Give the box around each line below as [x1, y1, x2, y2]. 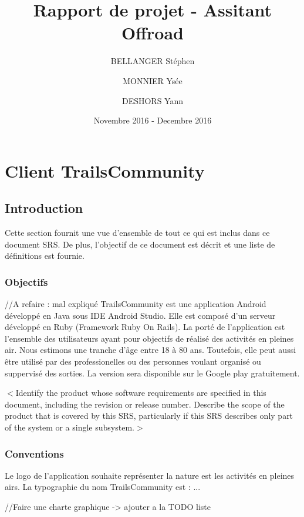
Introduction [5, 199, 83, 217]
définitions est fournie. [5, 249, 85, 262]
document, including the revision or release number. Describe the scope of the [5, 398, 285, 410]
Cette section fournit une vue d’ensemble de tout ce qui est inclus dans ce [5, 226, 270, 239]
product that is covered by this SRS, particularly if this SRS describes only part [5, 409, 293, 422]
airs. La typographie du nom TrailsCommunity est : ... [5, 481, 201, 493]
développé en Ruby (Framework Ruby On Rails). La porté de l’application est [5, 321, 285, 333]
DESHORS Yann [121, 94, 184, 106]
